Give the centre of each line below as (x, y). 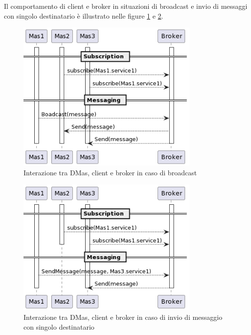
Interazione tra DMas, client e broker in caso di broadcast (110, 172)
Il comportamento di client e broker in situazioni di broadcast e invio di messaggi (126, 6)
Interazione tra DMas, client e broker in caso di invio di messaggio (123, 317)
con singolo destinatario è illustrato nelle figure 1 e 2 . (84, 15)
